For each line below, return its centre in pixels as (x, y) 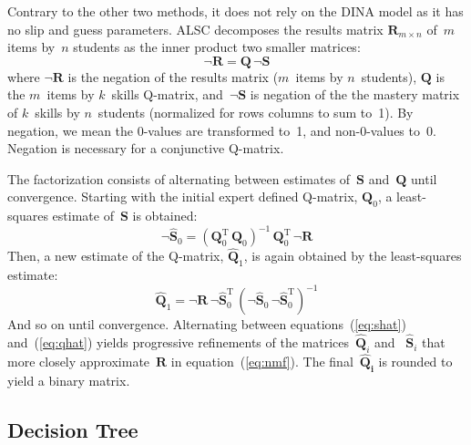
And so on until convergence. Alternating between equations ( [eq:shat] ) (207, 324)
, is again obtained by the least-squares (353, 256)
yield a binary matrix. (69, 380)
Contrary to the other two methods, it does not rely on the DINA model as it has (235, 11)
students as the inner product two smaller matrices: (217, 47)
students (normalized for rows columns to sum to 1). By (256, 112)
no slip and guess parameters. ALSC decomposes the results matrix (195, 29)
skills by (57, 112)
